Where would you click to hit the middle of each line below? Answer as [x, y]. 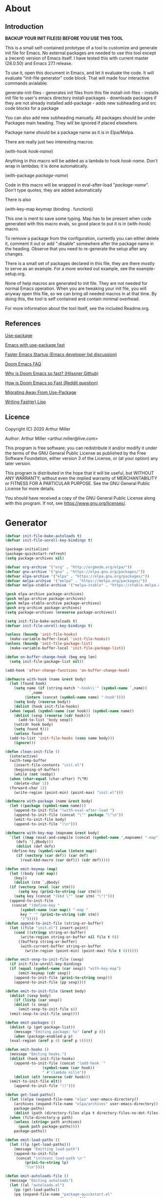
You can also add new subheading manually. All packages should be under [80, 118]
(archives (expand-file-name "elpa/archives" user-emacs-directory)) [86, 1104]
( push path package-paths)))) [49, 1127]
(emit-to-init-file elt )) [36, 1081]
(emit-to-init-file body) [40, 819]
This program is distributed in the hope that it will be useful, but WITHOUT [80, 473]
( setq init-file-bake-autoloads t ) [41, 621]
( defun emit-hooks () [27, 1050]
